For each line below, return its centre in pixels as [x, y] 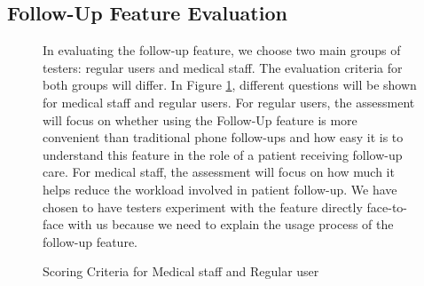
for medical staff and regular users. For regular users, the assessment [229, 102]
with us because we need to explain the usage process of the [231, 224]
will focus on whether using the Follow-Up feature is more [200, 119]
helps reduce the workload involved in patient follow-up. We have [220, 189]
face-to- [387, 207]
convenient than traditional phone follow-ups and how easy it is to [223, 137]
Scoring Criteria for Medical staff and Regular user [181, 271]
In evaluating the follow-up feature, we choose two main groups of [222, 50]
